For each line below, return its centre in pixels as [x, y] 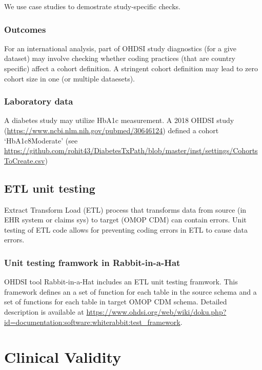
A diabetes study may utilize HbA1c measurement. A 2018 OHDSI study [119, 120]
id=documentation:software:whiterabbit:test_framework [92, 322]
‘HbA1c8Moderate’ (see [41, 140]
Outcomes [25, 29]
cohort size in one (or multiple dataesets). [70, 78]
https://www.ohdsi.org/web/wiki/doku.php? [156, 311]
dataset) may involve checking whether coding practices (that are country [120, 58]
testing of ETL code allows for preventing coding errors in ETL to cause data [126, 229]
